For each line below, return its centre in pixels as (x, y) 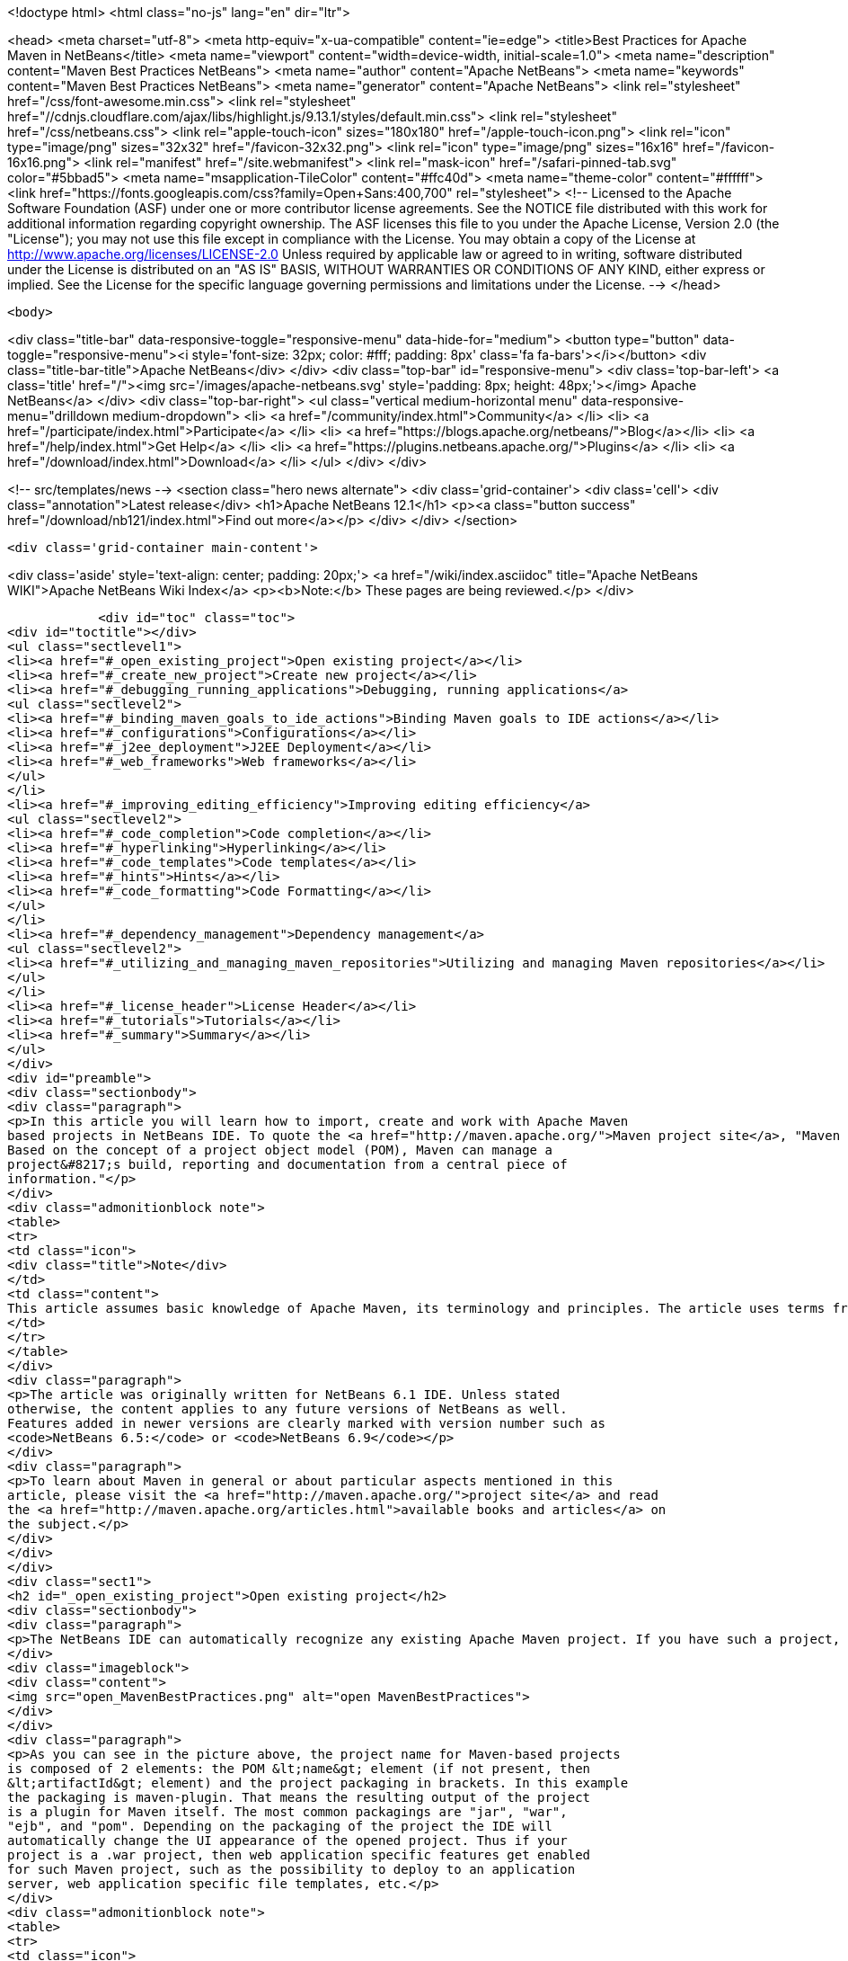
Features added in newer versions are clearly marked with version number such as (306, 1423)
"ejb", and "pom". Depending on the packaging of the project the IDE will (280, 1826)
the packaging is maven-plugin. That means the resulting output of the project (299, 1797)
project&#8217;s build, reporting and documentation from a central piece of (287, 1164)
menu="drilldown (58, 416)
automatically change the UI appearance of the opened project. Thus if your (287, 1841)
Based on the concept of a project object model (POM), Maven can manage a (280, 1150)
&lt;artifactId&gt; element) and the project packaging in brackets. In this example (318, 1783)
